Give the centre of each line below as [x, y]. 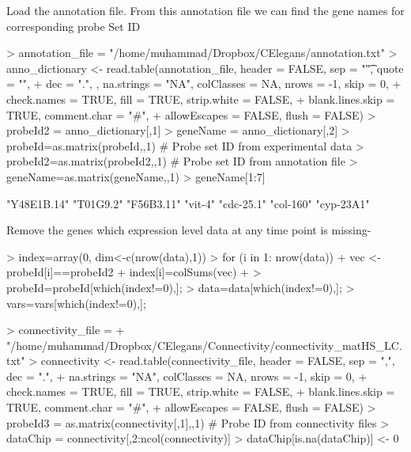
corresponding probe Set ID [74, 26]
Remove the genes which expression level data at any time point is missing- [189, 230]
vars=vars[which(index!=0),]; [76, 303]
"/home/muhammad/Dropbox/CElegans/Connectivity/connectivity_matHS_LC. [204, 345]
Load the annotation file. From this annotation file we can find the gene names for [205, 10]
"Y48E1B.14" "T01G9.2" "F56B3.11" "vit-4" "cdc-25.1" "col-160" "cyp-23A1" [188, 203]
